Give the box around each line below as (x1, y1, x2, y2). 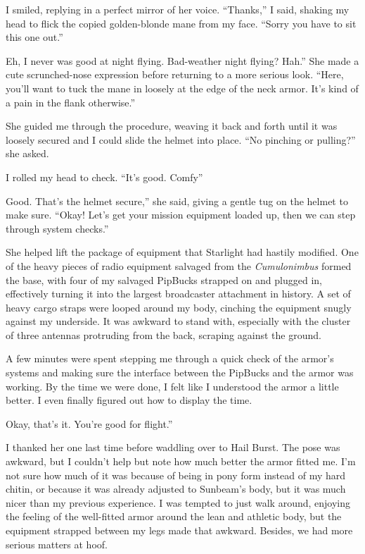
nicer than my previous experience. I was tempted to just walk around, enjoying (6, 495, 350, 510)
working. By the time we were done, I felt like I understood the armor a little (6, 378, 339, 393)
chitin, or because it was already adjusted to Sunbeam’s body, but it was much (6, 481, 346, 496)
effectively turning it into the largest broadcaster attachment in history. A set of (6, 286, 351, 301)
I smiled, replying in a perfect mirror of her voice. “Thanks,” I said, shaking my (6, 2, 350, 16)
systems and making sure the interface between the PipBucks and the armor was (6, 365, 354, 380)
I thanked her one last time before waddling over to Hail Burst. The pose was (6, 440, 340, 455)
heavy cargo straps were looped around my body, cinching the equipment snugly (6, 300, 352, 314)
